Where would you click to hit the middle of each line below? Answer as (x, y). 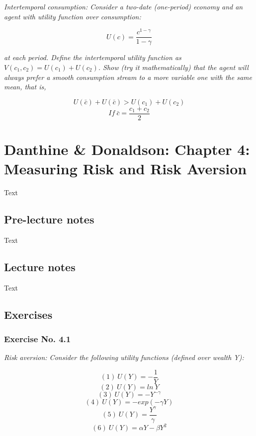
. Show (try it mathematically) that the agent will (173, 67)
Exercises (28, 314)
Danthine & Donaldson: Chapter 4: (127, 149)
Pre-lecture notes (49, 219)
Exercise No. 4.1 (38, 338)
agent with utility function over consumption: (73, 16)
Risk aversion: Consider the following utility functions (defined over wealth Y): (124, 357)
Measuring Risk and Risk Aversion (126, 169)
